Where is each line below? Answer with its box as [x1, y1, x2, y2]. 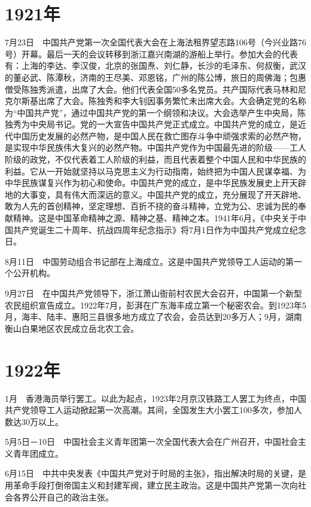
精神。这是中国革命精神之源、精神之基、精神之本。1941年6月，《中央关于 [13, 212, 298, 224]
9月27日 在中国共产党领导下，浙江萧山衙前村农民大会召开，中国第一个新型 [5, 287, 302, 299]
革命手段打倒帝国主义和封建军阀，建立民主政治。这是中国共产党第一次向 [13, 479, 298, 491]
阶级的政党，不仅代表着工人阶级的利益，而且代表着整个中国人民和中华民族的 [5, 153, 306, 166]
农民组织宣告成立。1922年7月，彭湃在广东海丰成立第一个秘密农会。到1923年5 [5, 298, 306, 311]
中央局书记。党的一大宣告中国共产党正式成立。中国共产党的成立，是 [29, 118, 298, 130]
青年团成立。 [13, 447, 63, 459]
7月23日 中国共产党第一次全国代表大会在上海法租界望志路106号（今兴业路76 [5, 36, 306, 48]
